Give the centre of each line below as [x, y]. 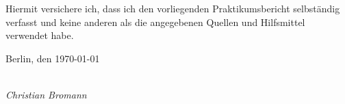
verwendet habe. [40, 35]
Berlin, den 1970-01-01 [53, 58]
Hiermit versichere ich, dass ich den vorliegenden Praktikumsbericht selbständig [173, 8]
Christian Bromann [46, 94]
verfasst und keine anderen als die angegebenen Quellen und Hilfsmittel [155, 22]
